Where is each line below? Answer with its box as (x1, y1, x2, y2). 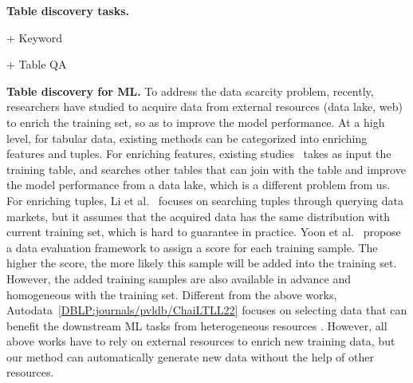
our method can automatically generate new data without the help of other (6, 348, 374, 365)
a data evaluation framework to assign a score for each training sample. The (6, 239, 378, 255)
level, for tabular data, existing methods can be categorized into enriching (6, 129, 368, 146)
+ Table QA (6, 56, 67, 73)
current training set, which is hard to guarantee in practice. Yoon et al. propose (6, 223, 401, 240)
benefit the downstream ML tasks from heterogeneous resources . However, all (6, 317, 387, 334)
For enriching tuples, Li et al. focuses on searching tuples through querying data (6, 191, 404, 208)
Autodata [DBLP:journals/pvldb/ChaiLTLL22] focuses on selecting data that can (6, 302, 407, 318)
